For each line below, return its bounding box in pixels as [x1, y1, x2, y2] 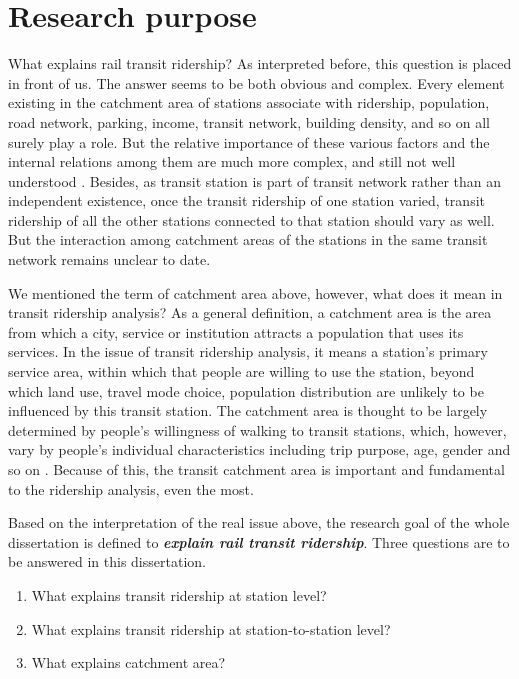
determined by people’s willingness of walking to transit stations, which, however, [8, 419, 507, 440]
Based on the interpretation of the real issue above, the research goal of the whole [8, 512, 510, 533]
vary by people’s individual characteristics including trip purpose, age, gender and [8, 439, 511, 460]
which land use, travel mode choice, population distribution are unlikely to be [8, 380, 484, 401]
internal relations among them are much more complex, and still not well [8, 151, 456, 172]
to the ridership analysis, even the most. [8, 478, 254, 499]
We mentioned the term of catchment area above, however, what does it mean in [8, 282, 503, 303]
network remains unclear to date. [8, 249, 211, 270]
